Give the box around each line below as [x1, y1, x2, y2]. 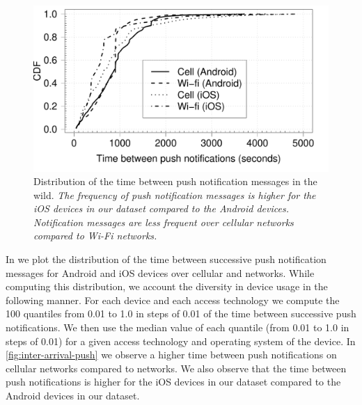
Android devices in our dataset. [6, 388, 140, 402]
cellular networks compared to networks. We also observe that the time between [6, 360, 347, 375]
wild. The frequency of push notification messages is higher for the [33, 187, 316, 202]
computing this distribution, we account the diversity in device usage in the [6, 279, 328, 294]
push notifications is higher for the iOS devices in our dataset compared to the [6, 374, 341, 389]
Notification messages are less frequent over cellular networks [33, 214, 294, 229]
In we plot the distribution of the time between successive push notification [6, 252, 326, 267]
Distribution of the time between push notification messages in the [33, 174, 317, 189]
